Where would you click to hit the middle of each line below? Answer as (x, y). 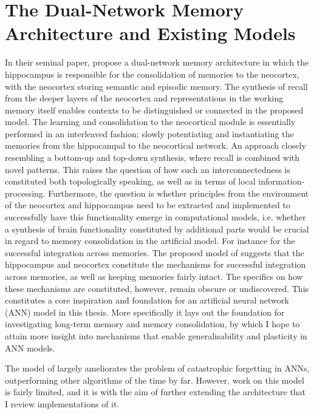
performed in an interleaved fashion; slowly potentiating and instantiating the (149, 133)
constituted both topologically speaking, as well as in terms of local (130, 181)
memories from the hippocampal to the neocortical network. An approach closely (155, 145)
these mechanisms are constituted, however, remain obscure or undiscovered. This (157, 288)
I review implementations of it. (62, 403)
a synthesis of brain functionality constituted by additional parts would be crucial (157, 229)
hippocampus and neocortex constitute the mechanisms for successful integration (155, 264)
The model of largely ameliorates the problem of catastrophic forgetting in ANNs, (157, 368)
